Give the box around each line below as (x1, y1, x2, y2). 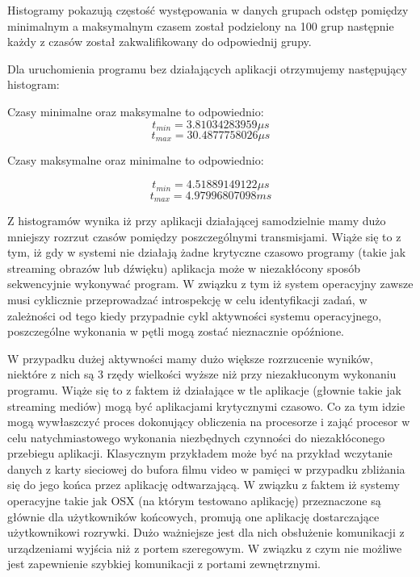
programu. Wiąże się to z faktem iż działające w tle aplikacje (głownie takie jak (7, 381, 401, 398)
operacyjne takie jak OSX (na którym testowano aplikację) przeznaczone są (7, 492, 381, 509)
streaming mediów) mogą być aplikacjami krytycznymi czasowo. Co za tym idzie (7, 397, 405, 414)
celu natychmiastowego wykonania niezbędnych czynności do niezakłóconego (7, 429, 385, 445)
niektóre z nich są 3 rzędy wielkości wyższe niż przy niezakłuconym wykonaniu (7, 366, 397, 383)
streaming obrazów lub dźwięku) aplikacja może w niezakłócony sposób (7, 259, 361, 276)
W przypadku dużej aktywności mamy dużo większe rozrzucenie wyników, (7, 349, 373, 366)
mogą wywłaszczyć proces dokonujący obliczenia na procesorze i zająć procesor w (7, 413, 410, 430)
